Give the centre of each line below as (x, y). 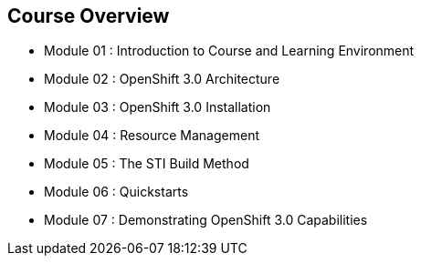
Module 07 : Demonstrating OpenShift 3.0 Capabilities (206, 220)
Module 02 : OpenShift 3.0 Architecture (162, 79)
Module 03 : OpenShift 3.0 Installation (158, 107)
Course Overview (89, 16)
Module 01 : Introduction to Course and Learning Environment (229, 51)
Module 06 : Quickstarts (116, 192)
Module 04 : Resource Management (152, 136)
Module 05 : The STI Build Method (147, 164)
